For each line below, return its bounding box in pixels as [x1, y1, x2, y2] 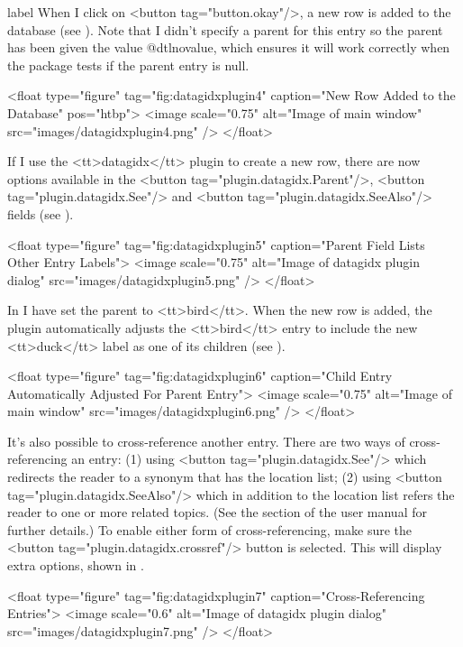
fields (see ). [7, 204, 74, 223]
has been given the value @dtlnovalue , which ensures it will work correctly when [7, 38, 450, 57]
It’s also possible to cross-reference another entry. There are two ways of [7, 431, 405, 450]
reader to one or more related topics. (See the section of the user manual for [7, 503, 427, 522]
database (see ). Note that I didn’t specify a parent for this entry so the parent [7, 20, 443, 39]
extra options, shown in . [7, 556, 144, 575]
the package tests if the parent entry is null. [7, 55, 250, 74]
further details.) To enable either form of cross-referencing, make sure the [7, 520, 412, 539]
